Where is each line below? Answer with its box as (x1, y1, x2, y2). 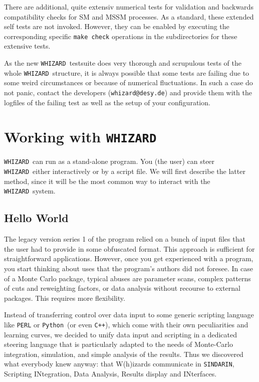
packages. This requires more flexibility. (4, 292, 125, 303)
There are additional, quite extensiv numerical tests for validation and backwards (4, 2, 253, 12)
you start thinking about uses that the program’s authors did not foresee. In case (4, 263, 253, 273)
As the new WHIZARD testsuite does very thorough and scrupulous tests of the (4, 58, 241, 68)
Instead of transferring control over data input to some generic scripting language (4, 309, 254, 320)
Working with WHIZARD (4, 126, 157, 147)
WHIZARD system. (4, 185, 56, 196)
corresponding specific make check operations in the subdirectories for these (4, 31, 237, 41)
